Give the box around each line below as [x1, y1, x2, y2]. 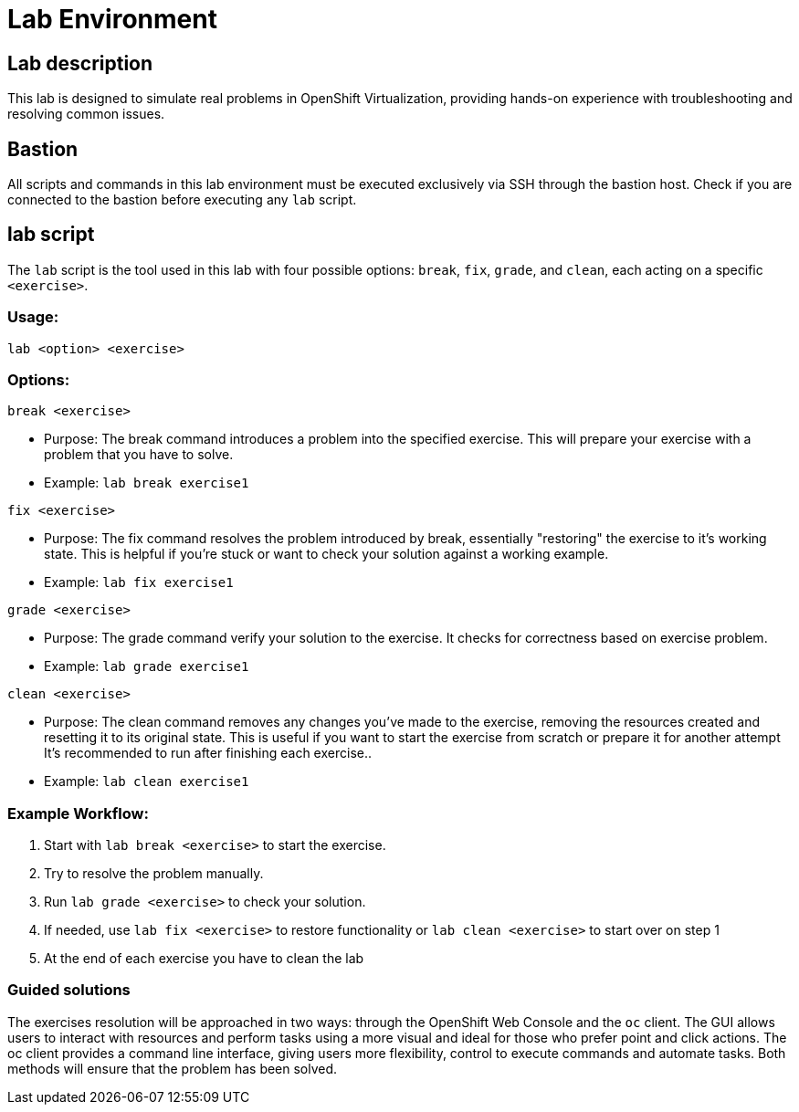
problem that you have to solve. [44, 446, 234, 463]
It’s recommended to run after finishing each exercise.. [44, 745, 373, 761]
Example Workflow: [7, 803, 149, 823]
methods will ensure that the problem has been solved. [7, 1060, 338, 1076]
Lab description [7, 51, 153, 75]
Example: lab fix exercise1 [44, 574, 234, 591]
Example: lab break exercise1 [44, 475, 249, 491]
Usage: [7, 308, 59, 327]
